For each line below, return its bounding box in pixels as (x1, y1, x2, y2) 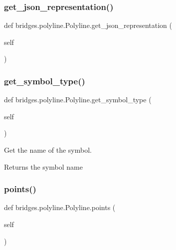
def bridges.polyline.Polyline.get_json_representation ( (4, 20, 172, 30)
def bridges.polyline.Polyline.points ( (4, 202, 116, 213)
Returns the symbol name (4, 161, 83, 172)
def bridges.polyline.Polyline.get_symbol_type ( (4, 94, 152, 105)
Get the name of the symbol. (4, 145, 92, 155)
